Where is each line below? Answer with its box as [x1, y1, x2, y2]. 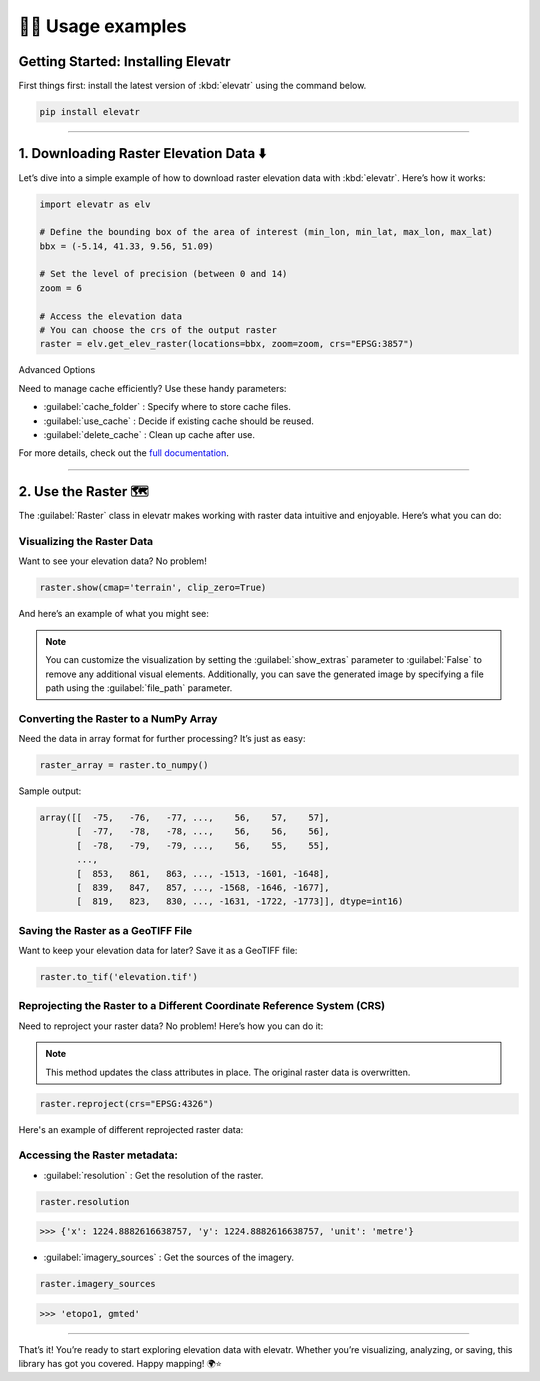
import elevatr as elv [39, 198, 151, 210]
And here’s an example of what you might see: [18, 608, 210, 620]
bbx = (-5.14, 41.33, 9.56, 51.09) [39, 240, 214, 252]
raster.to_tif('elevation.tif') [39, 971, 199, 983]
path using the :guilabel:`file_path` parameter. [45, 681, 233, 694]
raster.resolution [39, 1196, 130, 1207]
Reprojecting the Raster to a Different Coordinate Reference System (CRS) [18, 999, 385, 1013]
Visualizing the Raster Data [18, 535, 154, 549]
